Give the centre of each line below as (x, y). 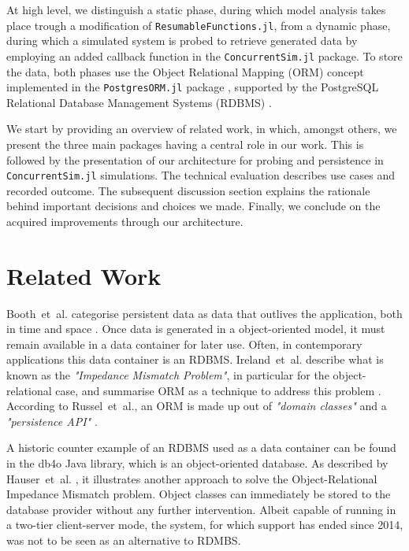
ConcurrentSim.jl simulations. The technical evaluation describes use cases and (201, 175)
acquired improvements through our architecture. (125, 221)
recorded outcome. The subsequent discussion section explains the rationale (188, 190)
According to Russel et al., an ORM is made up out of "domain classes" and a (197, 406)
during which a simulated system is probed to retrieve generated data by (182, 41)
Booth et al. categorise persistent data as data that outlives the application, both (204, 313)
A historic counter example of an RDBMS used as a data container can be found (201, 447)
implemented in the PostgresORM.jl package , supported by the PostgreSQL (193, 87)
